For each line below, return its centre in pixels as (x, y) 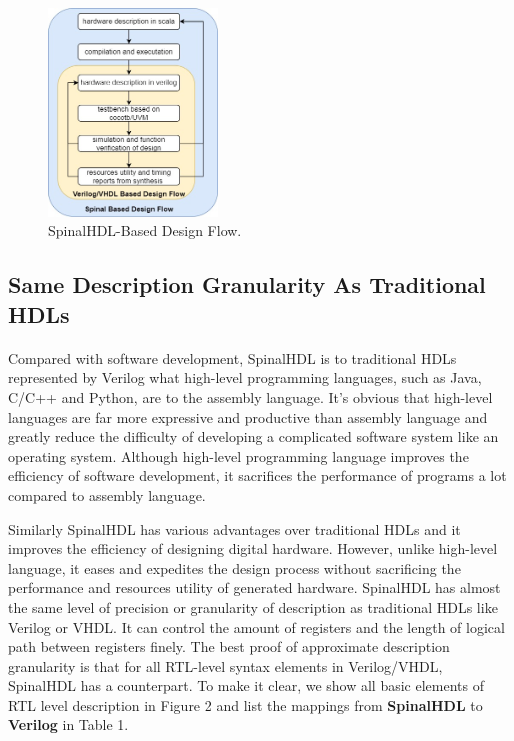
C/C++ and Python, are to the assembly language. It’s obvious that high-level (250, 396)
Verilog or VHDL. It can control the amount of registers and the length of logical (256, 626)
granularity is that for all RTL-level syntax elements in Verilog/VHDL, (225, 665)
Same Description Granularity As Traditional (247, 284)
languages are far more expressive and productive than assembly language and (248, 416)
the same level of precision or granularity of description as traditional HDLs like (253, 606)
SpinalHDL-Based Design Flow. (145, 230)
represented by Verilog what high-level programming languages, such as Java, (245, 377)
